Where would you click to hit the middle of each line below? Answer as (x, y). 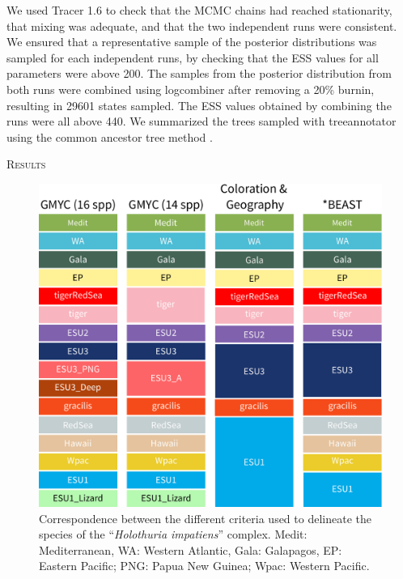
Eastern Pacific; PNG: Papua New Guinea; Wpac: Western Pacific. (204, 566)
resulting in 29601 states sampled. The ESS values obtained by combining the (199, 105)
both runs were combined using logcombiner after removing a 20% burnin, (191, 89)
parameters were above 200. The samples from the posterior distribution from (199, 73)
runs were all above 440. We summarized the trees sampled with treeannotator (201, 121)
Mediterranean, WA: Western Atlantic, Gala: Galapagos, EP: (191, 549)
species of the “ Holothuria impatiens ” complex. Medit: (173, 534)
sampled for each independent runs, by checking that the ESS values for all (193, 57)
